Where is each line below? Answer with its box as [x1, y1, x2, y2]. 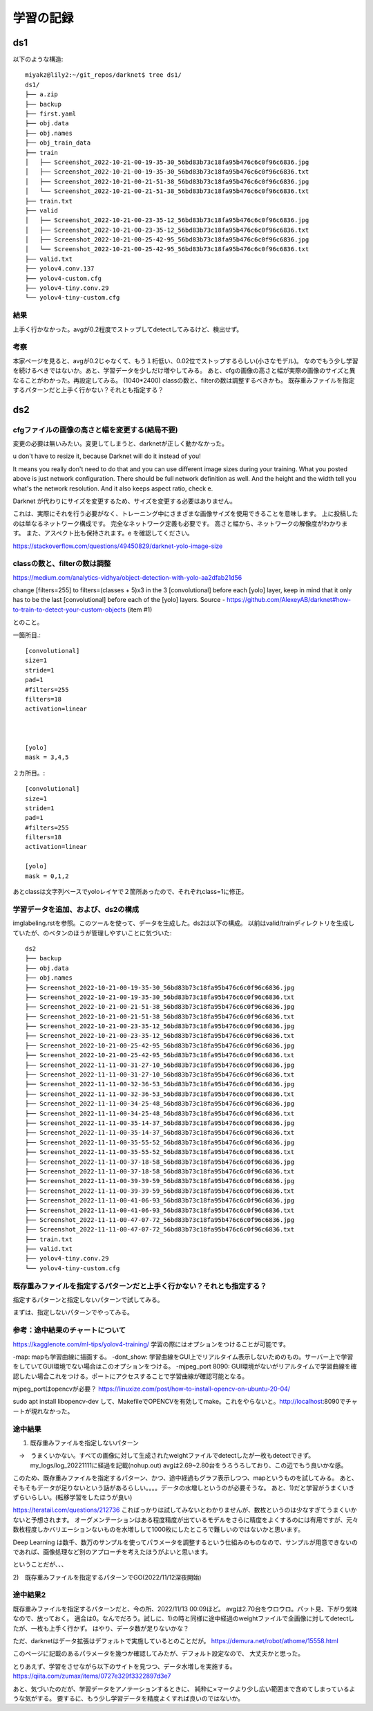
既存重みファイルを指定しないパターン [30, 1439, 140, 1447]
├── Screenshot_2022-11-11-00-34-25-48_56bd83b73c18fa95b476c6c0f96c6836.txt [25, 1109, 295, 1117]
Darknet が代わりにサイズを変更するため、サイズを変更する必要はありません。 [12, 497, 236, 505]
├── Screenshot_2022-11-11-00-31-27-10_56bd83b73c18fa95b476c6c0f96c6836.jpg [25, 1061, 295, 1069]
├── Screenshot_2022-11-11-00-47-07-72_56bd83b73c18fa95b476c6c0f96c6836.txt [25, 1225, 295, 1234]
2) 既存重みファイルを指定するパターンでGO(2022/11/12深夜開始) [12, 1573, 202, 1581]
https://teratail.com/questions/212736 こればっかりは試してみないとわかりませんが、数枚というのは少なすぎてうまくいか [12, 1506, 357, 1515]
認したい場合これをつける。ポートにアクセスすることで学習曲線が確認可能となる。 [12, 1372, 249, 1380]
